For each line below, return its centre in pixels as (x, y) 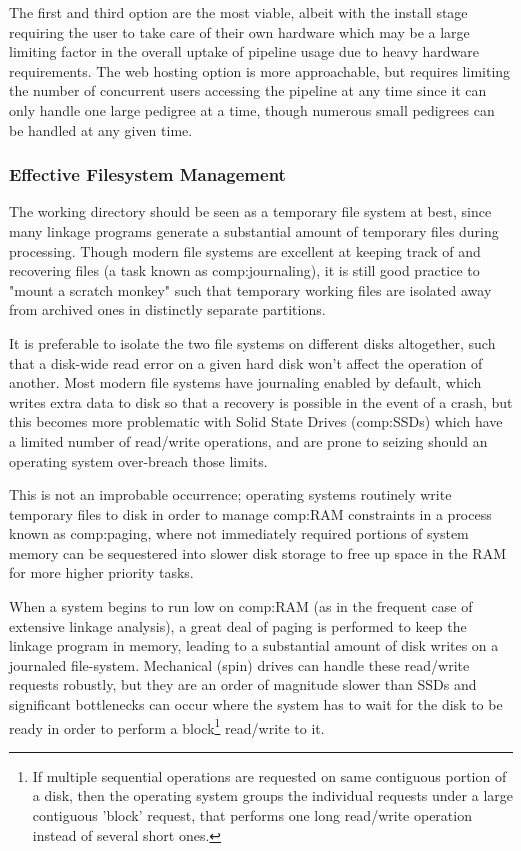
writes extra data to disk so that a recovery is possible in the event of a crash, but (261, 401)
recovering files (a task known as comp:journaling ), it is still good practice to (244, 270)
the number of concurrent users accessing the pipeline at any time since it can (248, 90)
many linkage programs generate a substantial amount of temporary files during (254, 230)
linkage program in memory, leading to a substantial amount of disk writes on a (254, 645)
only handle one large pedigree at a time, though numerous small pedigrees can (252, 109)
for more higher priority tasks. (101, 572)
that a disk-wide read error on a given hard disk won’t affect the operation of (246, 362)
